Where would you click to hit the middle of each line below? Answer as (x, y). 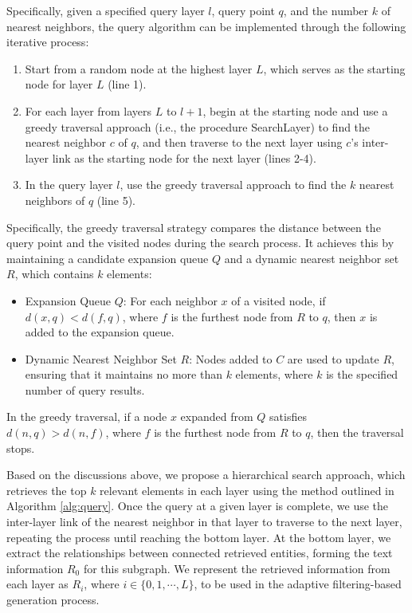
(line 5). (116, 200)
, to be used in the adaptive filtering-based (298, 584)
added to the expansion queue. (100, 332)
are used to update (333, 358)
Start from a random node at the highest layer (139, 68)
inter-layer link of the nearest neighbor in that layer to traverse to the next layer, (204, 522)
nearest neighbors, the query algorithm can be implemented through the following (206, 26)
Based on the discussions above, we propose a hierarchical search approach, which (206, 475)
